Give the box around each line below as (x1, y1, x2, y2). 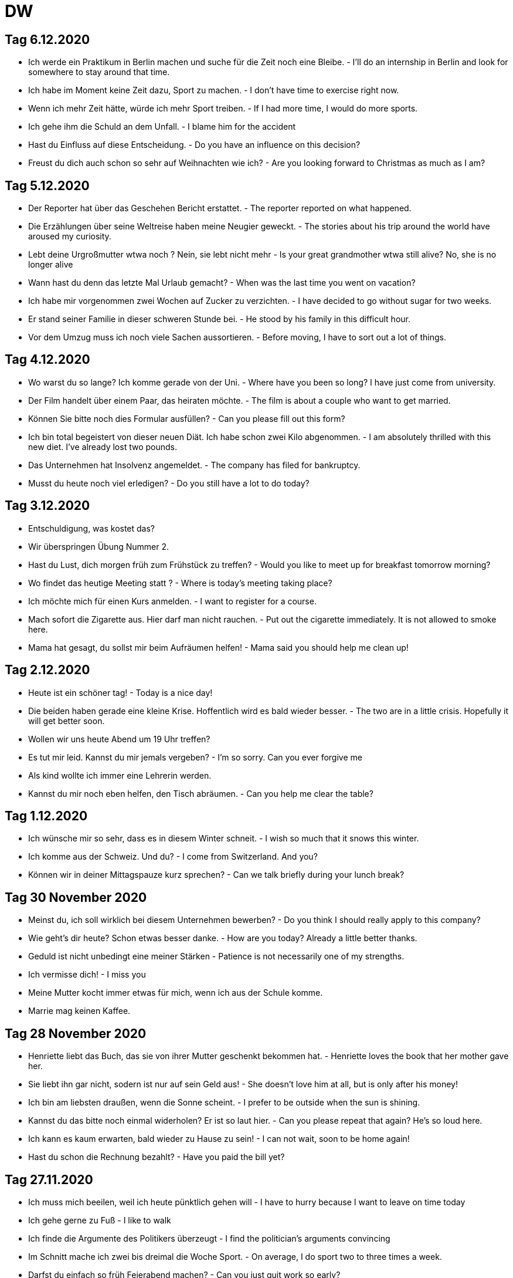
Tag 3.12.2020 (5, 498, 90, 513)
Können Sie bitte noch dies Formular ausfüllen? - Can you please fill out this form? (28, 413, 345, 424)
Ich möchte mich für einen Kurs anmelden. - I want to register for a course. (28, 596, 317, 606)
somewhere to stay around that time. (28, 67, 170, 77)
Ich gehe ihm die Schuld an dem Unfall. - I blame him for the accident (28, 121, 296, 132)
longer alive (28, 259, 73, 270)
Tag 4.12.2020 (5, 352, 90, 367)
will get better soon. (28, 715, 105, 726)
